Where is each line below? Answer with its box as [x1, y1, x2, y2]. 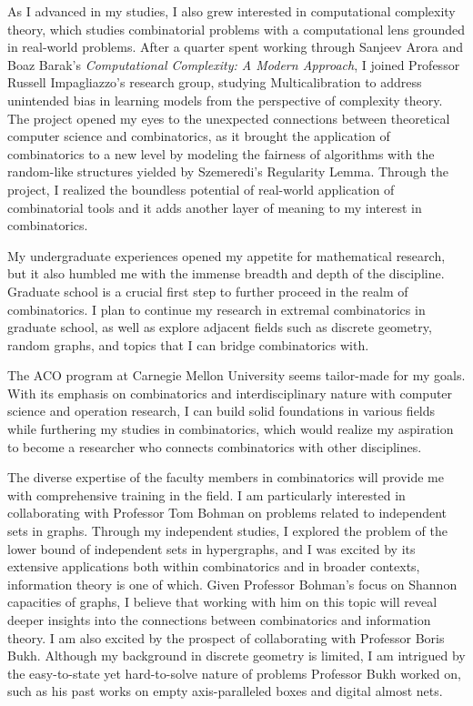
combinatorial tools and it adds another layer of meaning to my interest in [7, 197, 422, 217]
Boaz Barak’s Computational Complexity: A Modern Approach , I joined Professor [7, 55, 460, 74]
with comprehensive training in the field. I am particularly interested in [7, 485, 406, 504]
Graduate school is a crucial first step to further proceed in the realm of [7, 281, 408, 300]
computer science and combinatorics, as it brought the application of [7, 126, 390, 146]
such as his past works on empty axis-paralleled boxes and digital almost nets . [7, 681, 443, 701]
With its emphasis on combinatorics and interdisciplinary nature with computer [7, 383, 453, 402]
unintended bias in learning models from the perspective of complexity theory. [7, 90, 443, 109]
